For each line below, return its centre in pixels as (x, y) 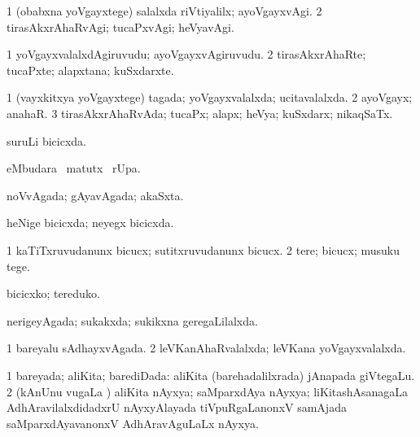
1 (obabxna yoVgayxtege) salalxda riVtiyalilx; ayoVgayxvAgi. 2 (164, 11)
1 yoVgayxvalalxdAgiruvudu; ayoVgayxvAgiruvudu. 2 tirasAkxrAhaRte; (186, 54)
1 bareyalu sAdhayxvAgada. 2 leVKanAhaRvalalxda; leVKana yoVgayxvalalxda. (206, 348)
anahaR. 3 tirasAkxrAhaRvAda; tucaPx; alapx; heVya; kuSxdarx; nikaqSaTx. (200, 113)
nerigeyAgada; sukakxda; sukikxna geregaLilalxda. (132, 320)
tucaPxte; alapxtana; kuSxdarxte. (90, 70)
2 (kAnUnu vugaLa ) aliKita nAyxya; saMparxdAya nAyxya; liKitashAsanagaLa (208, 391)
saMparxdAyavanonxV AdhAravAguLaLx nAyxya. (133, 423)
